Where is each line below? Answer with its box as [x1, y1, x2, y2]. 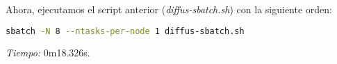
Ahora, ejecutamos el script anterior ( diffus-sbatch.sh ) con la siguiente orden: [6, 2, 332, 16]
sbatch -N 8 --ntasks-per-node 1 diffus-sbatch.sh [6, 26, 245, 36]
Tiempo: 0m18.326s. [6, 45, 90, 60]
